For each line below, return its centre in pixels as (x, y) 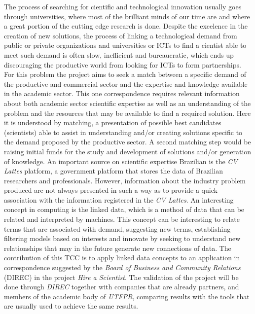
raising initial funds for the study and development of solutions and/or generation (128, 151)
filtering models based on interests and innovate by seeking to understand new (122, 238)
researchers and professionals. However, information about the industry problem (125, 180)
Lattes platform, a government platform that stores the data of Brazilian (114, 171)
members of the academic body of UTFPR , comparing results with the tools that (127, 296)
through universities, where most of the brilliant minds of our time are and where (127, 16)
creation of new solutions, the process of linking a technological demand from (121, 35)
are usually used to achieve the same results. (71, 306)
